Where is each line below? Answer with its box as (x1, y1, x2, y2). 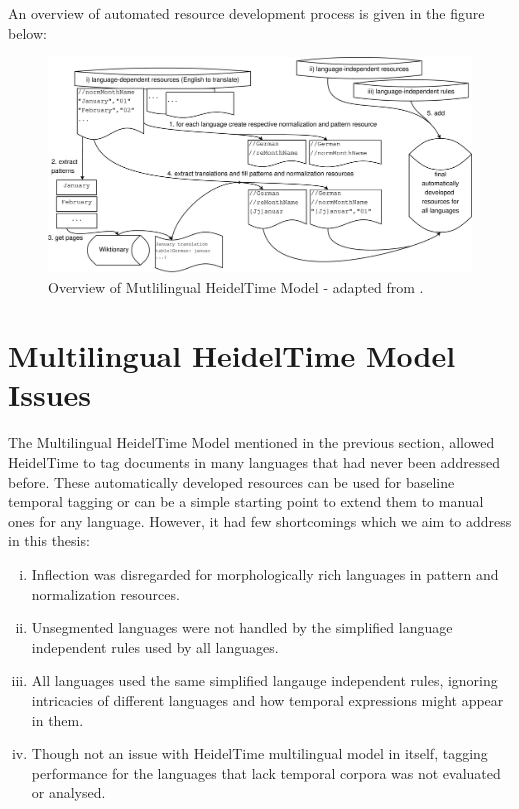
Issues (8, 374, 91, 415)
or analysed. (31, 782, 106, 803)
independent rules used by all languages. (31, 636, 279, 657)
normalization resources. (31, 583, 180, 604)
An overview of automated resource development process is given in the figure (8, 3, 485, 23)
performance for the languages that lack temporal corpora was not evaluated (31, 762, 501, 783)
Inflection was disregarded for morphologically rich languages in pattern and (31, 563, 499, 584)
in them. (31, 709, 84, 730)
